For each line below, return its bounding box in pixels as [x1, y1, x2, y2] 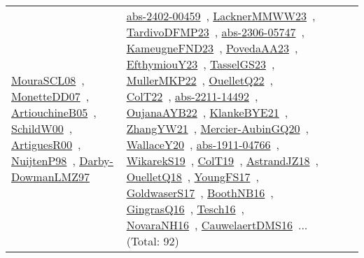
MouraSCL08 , [11, 72, 85, 88]
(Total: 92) [126, 233, 179, 249]
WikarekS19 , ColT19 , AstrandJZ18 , [126, 152, 318, 169]
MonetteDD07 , [11, 88, 90, 104]
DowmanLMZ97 [11, 169, 90, 185]
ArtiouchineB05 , [11, 104, 97, 120]
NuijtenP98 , [11, 152, 76, 169]
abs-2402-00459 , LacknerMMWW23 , [126, 8, 316, 24]
